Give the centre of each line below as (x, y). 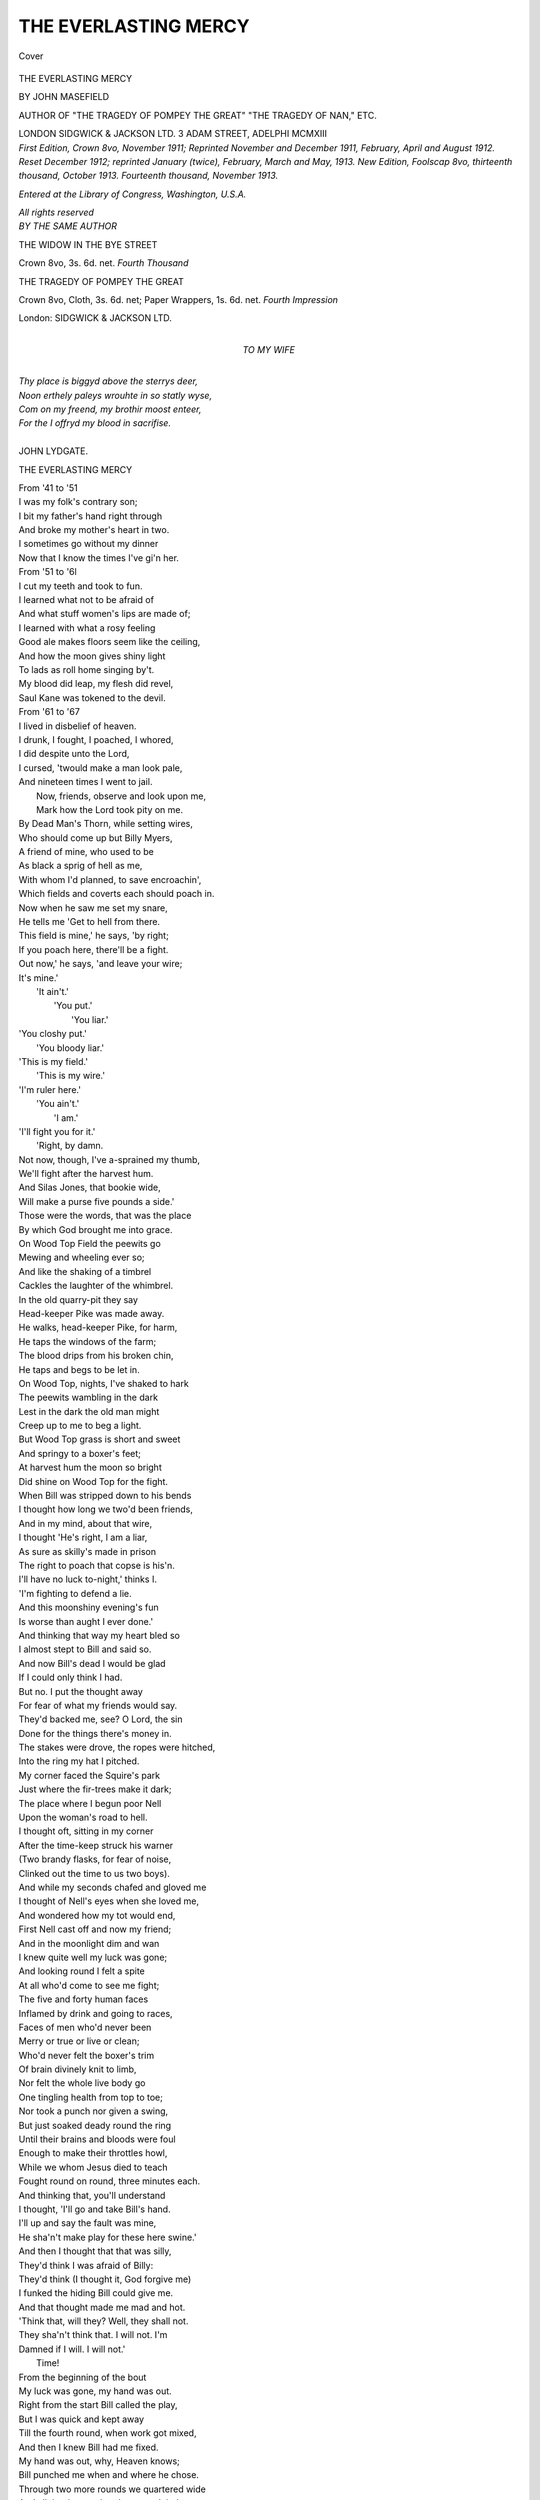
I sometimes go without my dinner (88, 544)
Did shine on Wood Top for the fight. (93, 1481)
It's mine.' (38, 977)
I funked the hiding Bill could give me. (96, 2293)
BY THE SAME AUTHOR (68, 226)
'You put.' (73, 1006)
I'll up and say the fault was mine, (87, 2223)
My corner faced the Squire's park (89, 1775)
